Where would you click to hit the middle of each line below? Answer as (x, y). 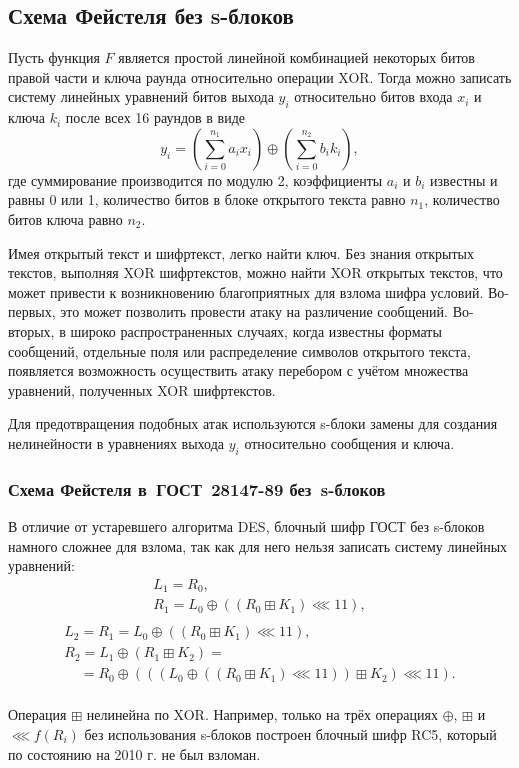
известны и (464, 179)
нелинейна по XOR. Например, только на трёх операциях (262, 714)
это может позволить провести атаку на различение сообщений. (254, 311)
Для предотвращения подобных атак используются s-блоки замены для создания (253, 423)
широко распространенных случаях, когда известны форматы (256, 330)
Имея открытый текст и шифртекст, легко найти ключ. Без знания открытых (241, 252)
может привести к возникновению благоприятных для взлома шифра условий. (246, 291)
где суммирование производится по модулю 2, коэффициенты (195, 179)
